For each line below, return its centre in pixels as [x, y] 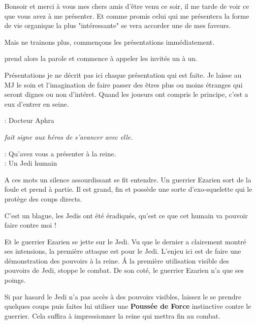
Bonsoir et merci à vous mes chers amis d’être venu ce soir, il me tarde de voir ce [127, 6]
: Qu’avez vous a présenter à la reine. [60, 153]
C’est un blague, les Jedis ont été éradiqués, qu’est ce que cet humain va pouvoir [126, 215]
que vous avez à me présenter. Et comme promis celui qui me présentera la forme [127, 15]
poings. [15, 280]
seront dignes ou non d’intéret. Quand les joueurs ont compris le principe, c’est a [126, 94]
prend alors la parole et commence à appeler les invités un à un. [101, 58]
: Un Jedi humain [31, 163]
